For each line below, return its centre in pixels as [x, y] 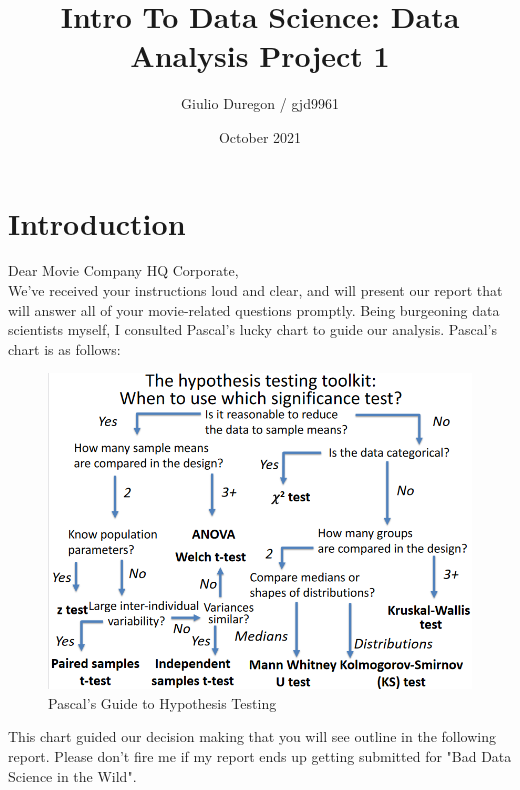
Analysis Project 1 [260, 55]
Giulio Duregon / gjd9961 [260, 103]
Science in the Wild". [72, 775]
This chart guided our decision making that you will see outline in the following [252, 736]
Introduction [97, 222]
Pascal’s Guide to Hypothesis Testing [162, 702]
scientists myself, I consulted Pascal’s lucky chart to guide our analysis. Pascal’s [252, 329]
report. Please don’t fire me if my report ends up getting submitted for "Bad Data [260, 755]
